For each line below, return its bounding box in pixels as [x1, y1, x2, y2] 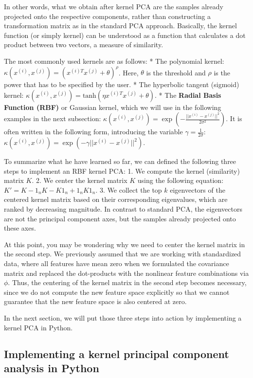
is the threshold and [146, 67, 206, 77]
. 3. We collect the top [95, 184, 162, 195]
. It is [226, 113, 242, 124]
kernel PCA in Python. [4, 322, 73, 332]
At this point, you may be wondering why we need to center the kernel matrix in [4, 239, 245, 249]
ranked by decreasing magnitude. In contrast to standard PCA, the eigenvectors [4, 204, 242, 214]
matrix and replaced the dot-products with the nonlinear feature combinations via [4, 268, 249, 278]
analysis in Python [4, 360, 99, 375]
